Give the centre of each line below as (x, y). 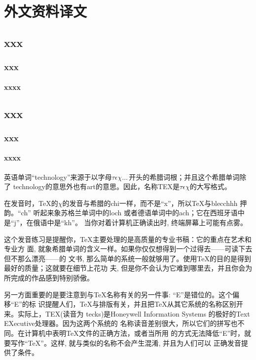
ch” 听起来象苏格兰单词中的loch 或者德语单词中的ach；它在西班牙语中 (133, 213)
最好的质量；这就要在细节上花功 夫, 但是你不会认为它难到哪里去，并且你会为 (128, 268)
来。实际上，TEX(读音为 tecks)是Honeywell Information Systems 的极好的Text (127, 313)
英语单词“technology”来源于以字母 (58, 177)
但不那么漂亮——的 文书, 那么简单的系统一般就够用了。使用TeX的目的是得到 (128, 258)
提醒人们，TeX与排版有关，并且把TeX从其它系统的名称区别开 (144, 304)
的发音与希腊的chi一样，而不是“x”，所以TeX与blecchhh (150, 203)
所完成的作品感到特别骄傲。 (49, 277)
